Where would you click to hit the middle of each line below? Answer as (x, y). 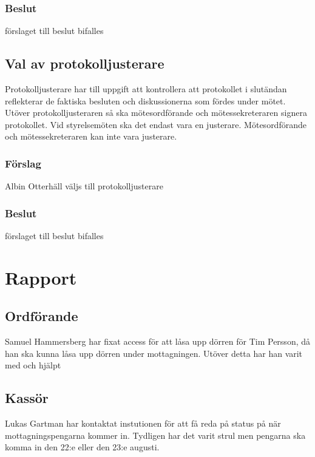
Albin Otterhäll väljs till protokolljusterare (84, 186)
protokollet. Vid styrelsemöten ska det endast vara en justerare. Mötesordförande (156, 124)
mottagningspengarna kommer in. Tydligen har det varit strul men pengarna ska (155, 435)
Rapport (41, 277)
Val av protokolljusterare (85, 63)
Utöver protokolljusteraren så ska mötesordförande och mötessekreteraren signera (156, 113)
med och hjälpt (33, 365)
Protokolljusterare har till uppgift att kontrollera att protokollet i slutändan (146, 89)
